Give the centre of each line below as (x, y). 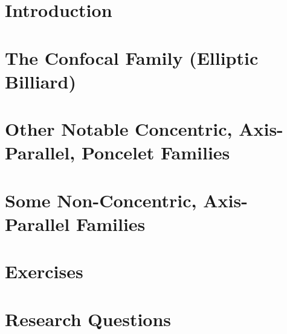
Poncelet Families (156, 152)
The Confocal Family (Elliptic (132, 57)
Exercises (44, 271)
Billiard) (40, 81)
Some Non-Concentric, (101, 200)
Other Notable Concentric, (119, 129)
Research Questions (88, 319)
